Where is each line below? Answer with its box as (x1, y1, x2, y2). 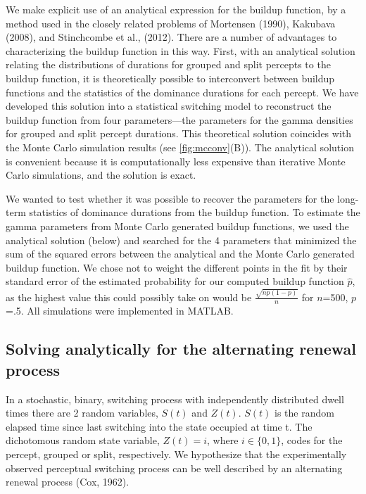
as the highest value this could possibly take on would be (6, 289, 252, 304)
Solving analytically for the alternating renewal (6, 338, 356, 360)
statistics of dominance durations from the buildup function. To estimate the (29, 205, 360, 220)
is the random (274, 405, 334, 420)
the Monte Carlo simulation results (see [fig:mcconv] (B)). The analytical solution (6, 139, 354, 154)
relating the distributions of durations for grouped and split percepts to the (6, 57, 331, 72)
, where (207, 433, 239, 448)
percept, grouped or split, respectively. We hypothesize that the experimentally (6, 446, 347, 461)
